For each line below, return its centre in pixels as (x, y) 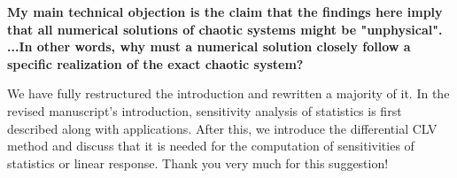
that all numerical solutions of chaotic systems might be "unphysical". (225, 29)
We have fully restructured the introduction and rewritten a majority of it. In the (228, 93)
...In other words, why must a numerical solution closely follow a (209, 46)
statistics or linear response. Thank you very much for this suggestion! (198, 163)
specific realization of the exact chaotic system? (155, 63)
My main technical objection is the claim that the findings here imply (225, 12)
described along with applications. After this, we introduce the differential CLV (222, 128)
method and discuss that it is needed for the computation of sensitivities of (211, 146)
